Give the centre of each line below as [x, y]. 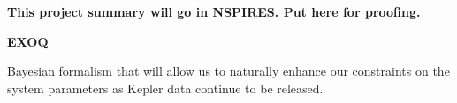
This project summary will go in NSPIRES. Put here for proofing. [214, 11]
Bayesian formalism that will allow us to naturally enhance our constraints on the [228, 71]
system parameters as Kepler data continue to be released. [165, 88]
